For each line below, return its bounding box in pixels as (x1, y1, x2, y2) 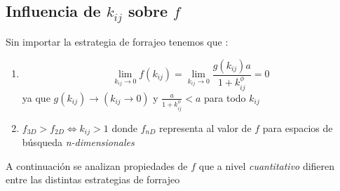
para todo (204, 90, 246, 105)
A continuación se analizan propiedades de (6, 158, 188, 173)
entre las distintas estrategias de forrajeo (6, 172, 180, 187)
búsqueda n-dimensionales (22, 135, 135, 150)
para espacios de (262, 120, 333, 135)
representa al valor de (158, 120, 252, 135)
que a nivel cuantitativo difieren (198, 158, 335, 173)
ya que (22, 90, 50, 105)
